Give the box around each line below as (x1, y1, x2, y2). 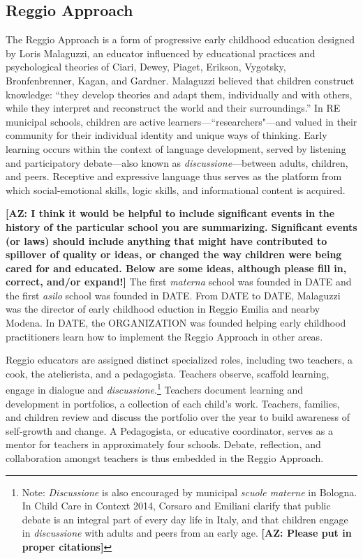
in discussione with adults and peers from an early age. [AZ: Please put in (22, 526, 352, 540)
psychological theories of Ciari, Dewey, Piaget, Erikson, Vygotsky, (6, 59, 286, 74)
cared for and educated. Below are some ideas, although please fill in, (6, 260, 347, 275)
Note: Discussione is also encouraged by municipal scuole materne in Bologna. (22, 484, 357, 499)
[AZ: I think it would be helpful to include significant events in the (6, 206, 335, 221)
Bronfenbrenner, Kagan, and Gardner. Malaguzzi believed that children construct (6, 73, 355, 87)
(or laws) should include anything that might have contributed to (6, 233, 327, 248)
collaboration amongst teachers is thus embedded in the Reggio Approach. (6, 451, 324, 465)
